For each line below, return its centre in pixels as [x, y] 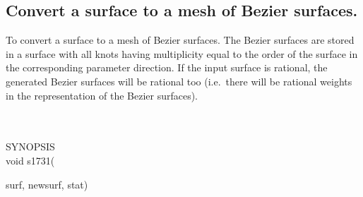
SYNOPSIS [30, 147]
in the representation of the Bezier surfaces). [102, 95]
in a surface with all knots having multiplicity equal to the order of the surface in [182, 53]
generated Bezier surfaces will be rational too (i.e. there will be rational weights [179, 81]
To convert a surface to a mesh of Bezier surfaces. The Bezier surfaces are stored [180, 40]
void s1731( [30, 160]
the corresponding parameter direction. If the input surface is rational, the [167, 67]
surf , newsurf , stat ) [47, 184]
